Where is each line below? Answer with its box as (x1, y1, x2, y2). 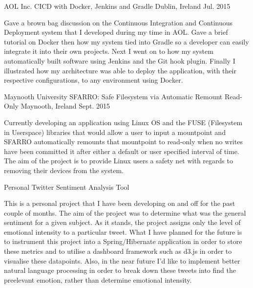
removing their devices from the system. (4, 165, 124, 175)
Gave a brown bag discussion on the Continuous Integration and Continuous (4, 17, 233, 27)
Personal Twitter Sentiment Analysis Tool (4, 181, 129, 192)
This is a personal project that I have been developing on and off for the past (4, 198, 235, 208)
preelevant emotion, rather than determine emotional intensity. (4, 274, 192, 285)
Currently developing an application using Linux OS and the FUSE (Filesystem (4, 117, 243, 127)
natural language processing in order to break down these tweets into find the (4, 265, 236, 275)
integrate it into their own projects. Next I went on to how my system (4, 46, 213, 56)
